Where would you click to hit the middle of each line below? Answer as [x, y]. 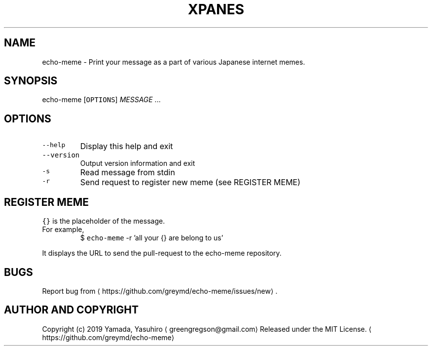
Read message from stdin [127, 173]
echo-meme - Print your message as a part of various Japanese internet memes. [174, 62]
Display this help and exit [126, 146]
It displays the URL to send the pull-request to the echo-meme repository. [162, 253]
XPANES [216, 9]
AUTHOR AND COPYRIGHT [71, 310]
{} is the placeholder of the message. [104, 221]
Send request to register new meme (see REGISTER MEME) [190, 182]
